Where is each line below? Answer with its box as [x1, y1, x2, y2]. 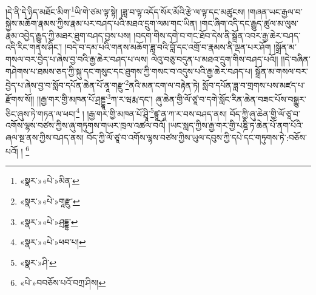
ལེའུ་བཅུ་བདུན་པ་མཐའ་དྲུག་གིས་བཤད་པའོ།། [150, 53, 278, 66]
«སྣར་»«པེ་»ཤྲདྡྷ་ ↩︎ [19, 215, 78, 228]
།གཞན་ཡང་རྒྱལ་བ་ [247, 5, 303, 18]
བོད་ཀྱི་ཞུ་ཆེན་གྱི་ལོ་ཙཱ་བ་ [229, 107, 301, 120]
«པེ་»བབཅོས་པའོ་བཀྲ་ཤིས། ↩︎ [19, 276, 106, 289]
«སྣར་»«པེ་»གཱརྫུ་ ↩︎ [19, 195, 80, 207]
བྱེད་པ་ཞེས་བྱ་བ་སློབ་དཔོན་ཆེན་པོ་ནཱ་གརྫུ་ [5, 78, 126, 91]
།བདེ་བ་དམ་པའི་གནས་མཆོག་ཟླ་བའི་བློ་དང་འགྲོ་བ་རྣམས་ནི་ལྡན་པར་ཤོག [64, 41, 271, 53]
